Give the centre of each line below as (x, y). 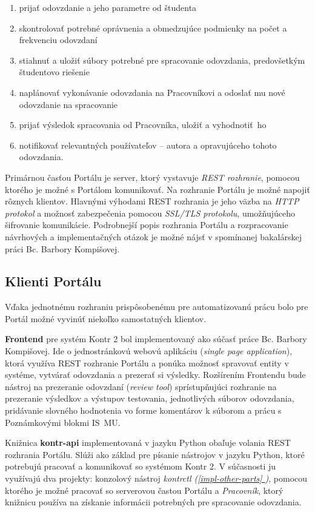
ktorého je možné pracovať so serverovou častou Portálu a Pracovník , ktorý (144, 490)
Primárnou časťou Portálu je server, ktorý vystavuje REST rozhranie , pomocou (152, 177)
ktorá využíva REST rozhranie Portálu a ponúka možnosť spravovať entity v (147, 362)
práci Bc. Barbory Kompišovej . (62, 248)
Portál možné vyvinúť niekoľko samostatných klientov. (106, 318)
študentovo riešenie (54, 72)
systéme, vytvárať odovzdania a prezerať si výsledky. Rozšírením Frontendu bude (155, 375)
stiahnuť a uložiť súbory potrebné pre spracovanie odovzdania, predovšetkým (162, 60)
